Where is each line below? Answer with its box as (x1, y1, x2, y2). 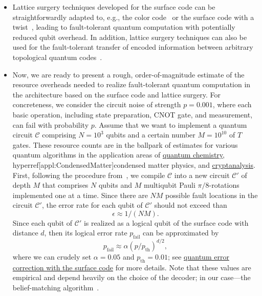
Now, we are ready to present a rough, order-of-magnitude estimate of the (12, 69, 245, 80)
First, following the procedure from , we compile (12, 169, 165, 180)
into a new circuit (174, 169, 230, 180)
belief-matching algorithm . (12, 282, 99, 292)
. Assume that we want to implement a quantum (94, 119, 247, 130)
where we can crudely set (12, 251, 92, 262)
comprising (42, 129, 76, 140)
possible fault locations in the (165, 189, 258, 200)
